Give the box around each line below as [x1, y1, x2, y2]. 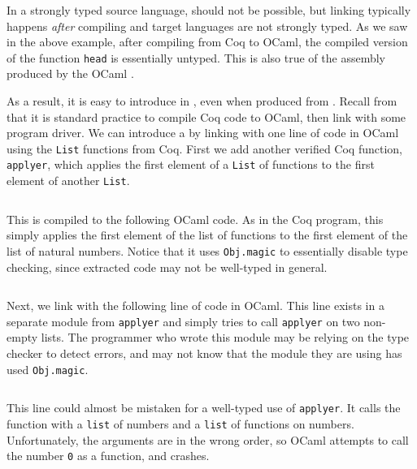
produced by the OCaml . [7, 65, 134, 82]
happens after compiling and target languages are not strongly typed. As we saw [7, 17, 408, 34]
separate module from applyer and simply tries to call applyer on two [7, 312, 360, 329]
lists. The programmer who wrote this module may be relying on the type [41, 329, 410, 346]
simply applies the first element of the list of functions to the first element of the [7, 226, 408, 243]
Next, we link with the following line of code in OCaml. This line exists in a [7, 297, 384, 314]
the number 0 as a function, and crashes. [7, 447, 210, 464]
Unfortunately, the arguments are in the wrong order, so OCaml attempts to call [7, 431, 409, 448]
